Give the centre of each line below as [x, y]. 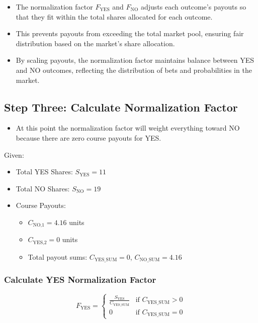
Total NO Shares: [43, 188]
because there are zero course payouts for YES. [89, 137]
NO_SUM [150, 260]
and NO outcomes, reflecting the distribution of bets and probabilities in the [134, 70]
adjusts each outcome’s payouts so [194, 7]
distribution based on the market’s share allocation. [95, 43]
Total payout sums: [58, 256]
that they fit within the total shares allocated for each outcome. [114, 16]
